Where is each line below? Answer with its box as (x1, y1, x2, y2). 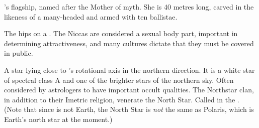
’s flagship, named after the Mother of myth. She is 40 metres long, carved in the (4, 2, 254, 12)
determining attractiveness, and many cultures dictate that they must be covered (4, 38, 254, 48)
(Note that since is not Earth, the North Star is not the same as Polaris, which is (4, 104, 254, 114)
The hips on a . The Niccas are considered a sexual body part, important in (4, 28, 238, 39)
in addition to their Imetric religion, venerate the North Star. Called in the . (4, 94, 239, 104)
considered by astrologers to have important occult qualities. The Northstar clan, (4, 84, 254, 95)
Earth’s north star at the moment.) (4, 113, 113, 124)
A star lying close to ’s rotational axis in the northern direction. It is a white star (4, 64, 255, 75)
